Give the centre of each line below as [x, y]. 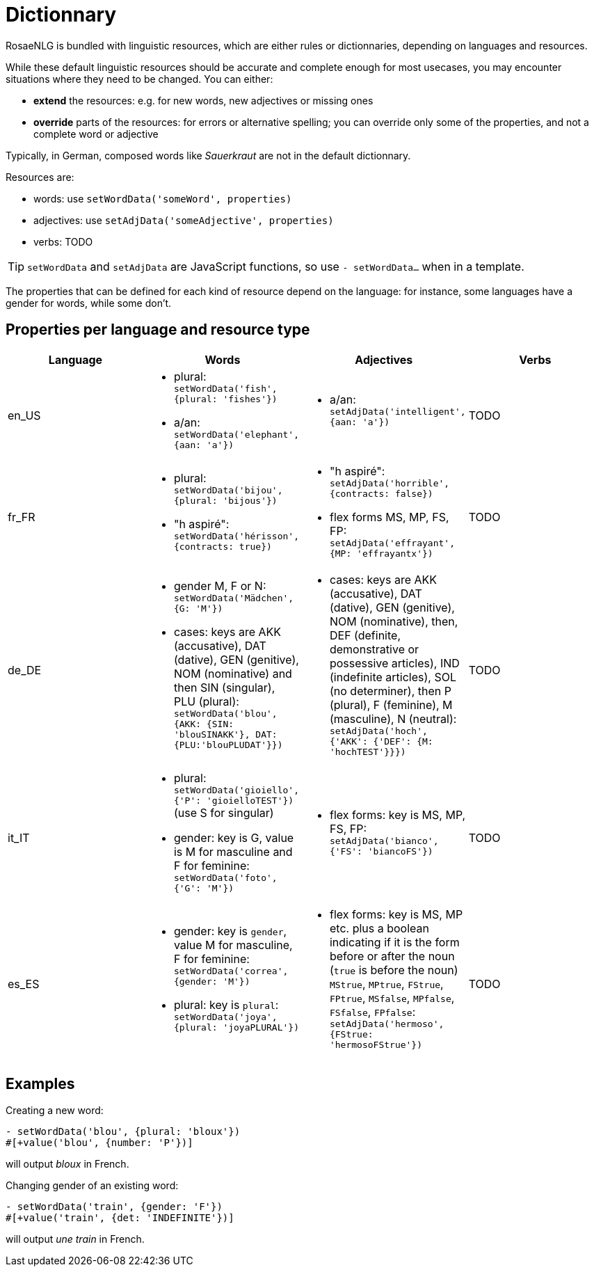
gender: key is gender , [230, 931]
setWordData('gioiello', [236, 790]
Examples [40, 1084]
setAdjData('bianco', [384, 841]
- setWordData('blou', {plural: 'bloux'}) [123, 1132]
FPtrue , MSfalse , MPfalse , [392, 997]
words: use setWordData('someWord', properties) [163, 198]
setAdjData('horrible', [390, 483]
